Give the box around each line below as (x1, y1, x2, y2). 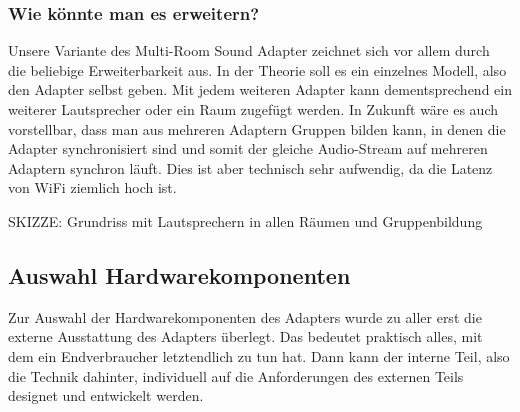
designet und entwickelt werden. (8, 385, 204, 406)
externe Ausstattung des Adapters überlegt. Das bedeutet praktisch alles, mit (8, 326, 483, 347)
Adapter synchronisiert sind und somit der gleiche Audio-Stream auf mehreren (8, 138, 488, 159)
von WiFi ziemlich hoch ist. (8, 177, 177, 198)
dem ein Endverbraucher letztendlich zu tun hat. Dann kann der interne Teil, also (8, 345, 510, 366)
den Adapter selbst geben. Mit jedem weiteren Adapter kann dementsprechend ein (8, 79, 512, 100)
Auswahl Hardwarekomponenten (8, 259, 351, 290)
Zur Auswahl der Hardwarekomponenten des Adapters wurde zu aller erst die (8, 306, 482, 327)
